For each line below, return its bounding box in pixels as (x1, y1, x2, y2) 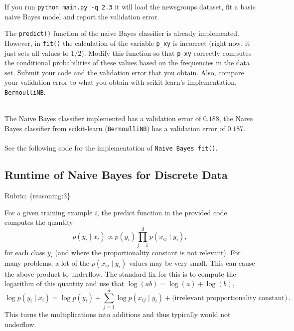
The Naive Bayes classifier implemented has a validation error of (4, 113, 201, 124)
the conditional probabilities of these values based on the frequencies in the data (4, 57, 250, 68)
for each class (4, 247, 45, 257)
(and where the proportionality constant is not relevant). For (55, 247, 241, 257)
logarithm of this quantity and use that (4, 278, 125, 289)
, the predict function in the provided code (97, 207, 227, 217)
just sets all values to (4, 47, 69, 58)
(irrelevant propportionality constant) (172, 294, 288, 302)
